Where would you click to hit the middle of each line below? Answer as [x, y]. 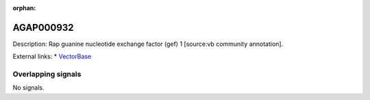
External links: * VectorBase [52, 57]
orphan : [24, 8]
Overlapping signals [47, 74]
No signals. [28, 88]
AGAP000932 [44, 27]
